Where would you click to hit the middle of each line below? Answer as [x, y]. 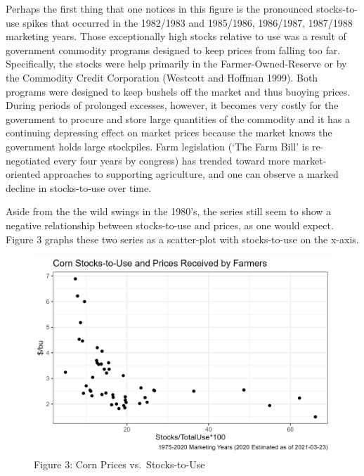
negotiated [28, 160]
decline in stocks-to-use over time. [79, 187]
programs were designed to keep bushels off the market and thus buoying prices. [178, 91]
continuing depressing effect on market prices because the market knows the [169, 133]
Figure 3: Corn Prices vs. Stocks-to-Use [119, 464]
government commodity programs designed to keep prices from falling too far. [173, 50]
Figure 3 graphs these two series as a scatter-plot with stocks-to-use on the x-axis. [182, 239]
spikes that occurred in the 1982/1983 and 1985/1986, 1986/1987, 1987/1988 [188, 22]
